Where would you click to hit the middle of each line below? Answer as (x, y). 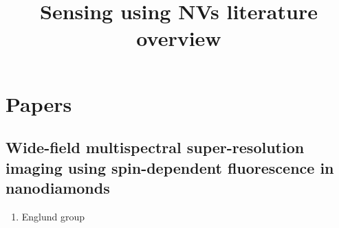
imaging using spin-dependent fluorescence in (170, 167)
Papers (39, 103)
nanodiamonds (58, 187)
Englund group (53, 216)
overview (179, 38)
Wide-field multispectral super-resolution (155, 147)
